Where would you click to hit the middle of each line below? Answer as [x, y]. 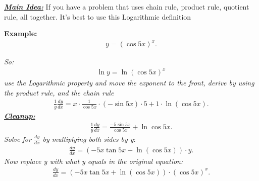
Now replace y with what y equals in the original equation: [94, 161]
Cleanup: [20, 115]
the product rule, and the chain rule [59, 93]
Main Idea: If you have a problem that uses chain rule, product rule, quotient [127, 7]
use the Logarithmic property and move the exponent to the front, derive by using [129, 83]
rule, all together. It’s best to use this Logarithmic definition [98, 16]
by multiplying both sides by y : [89, 139]
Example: [21, 33]
